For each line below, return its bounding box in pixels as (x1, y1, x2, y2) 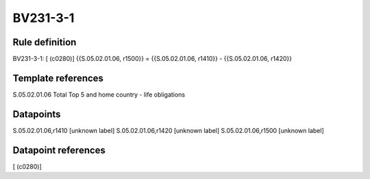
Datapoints (12, 108, 61, 120)
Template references (12, 72, 104, 84)
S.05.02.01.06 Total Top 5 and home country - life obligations (12, 90, 185, 99)
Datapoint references (12, 144, 106, 156)
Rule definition (12, 36, 77, 48)
